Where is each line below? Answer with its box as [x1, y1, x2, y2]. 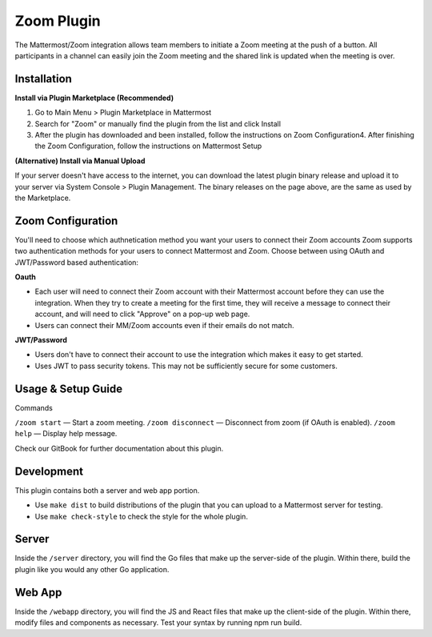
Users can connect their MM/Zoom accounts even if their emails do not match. [34, 320, 295, 330]
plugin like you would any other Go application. [14, 564, 170, 574]
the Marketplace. [14, 193, 71, 202]
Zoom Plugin [14, 12, 101, 30]
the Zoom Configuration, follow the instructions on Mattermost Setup [34, 141, 262, 151]
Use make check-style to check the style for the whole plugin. [34, 511, 248, 521]
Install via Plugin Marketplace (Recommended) [14, 93, 174, 102]
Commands [14, 403, 54, 412]
